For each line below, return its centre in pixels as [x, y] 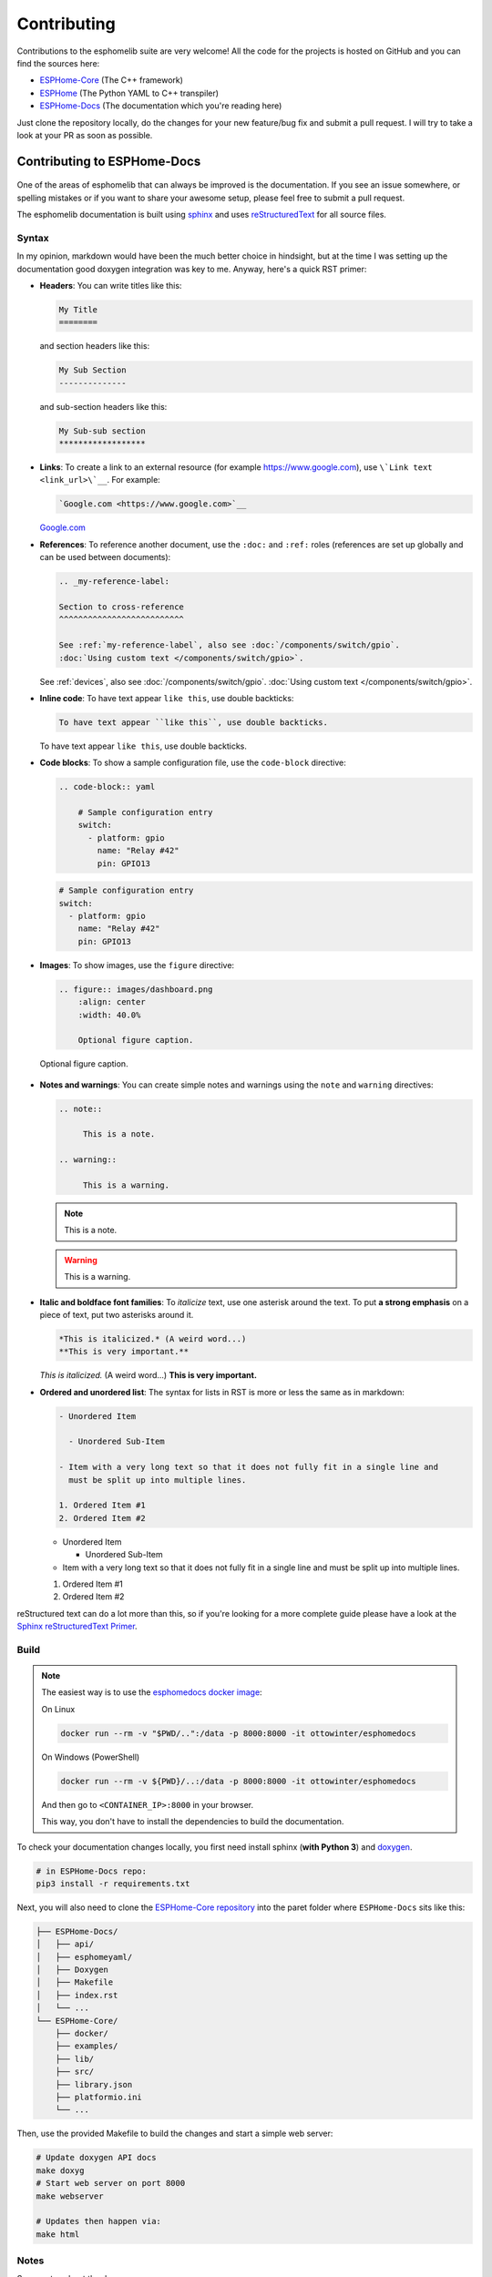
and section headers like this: [95, 346]
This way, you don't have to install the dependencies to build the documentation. [193, 1822]
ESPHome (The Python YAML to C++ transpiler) [129, 93]
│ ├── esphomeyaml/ [84, 1957]
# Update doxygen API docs [96, 2158]
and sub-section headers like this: [103, 406]
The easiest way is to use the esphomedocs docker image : [152, 1692]
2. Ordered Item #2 [102, 1518]
